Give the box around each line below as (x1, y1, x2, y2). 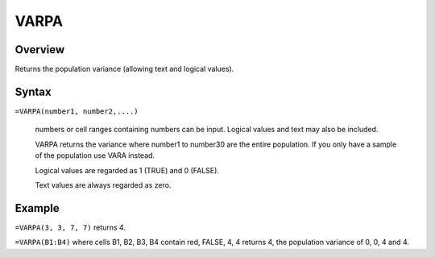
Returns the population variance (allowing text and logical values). (14, 64, 234, 74)
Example (14, 201, 60, 215)
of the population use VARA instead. (35, 151, 155, 160)
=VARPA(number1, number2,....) (14, 106, 139, 116)
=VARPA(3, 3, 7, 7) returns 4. (14, 222, 126, 232)
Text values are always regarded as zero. (35, 180, 172, 189)
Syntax (14, 85, 52, 98)
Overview (14, 43, 65, 56)
